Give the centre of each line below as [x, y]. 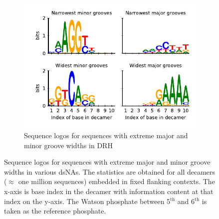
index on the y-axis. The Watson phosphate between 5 [87, 201]
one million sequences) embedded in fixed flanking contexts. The [116, 181]
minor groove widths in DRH [68, 145]
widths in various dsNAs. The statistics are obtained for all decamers [110, 171]
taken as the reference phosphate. [55, 211]
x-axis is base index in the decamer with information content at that [109, 191]
